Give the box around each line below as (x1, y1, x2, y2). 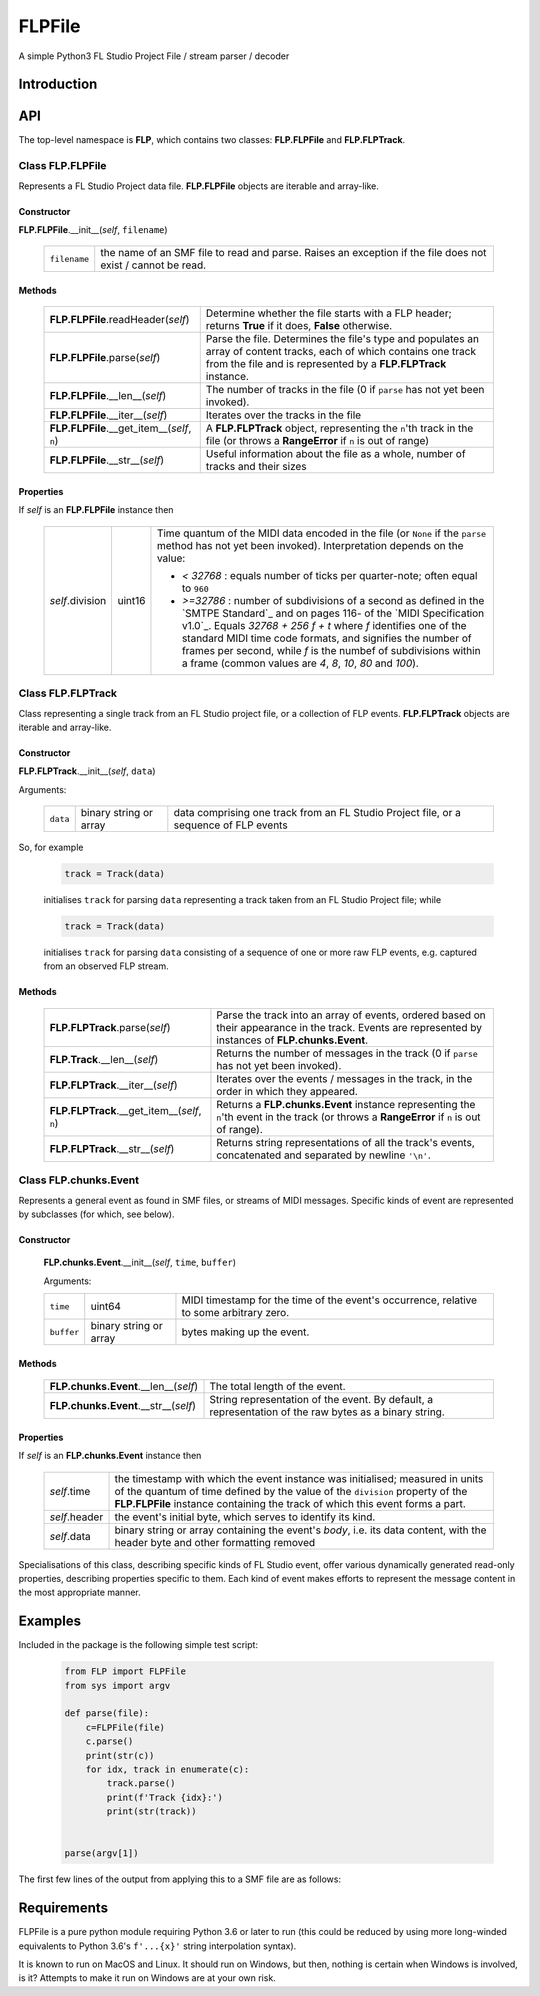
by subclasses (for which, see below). (18, 1208, 175, 1220)
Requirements (18, 1900, 109, 1917)
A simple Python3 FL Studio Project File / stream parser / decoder (18, 50, 290, 62)
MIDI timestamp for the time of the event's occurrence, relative (181, 1293, 478, 1307)
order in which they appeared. (216, 1084, 359, 1098)
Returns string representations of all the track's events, (216, 1135, 475, 1149)
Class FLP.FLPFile (18, 159, 107, 173)
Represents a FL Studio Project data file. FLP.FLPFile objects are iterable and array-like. (18, 180, 380, 192)
